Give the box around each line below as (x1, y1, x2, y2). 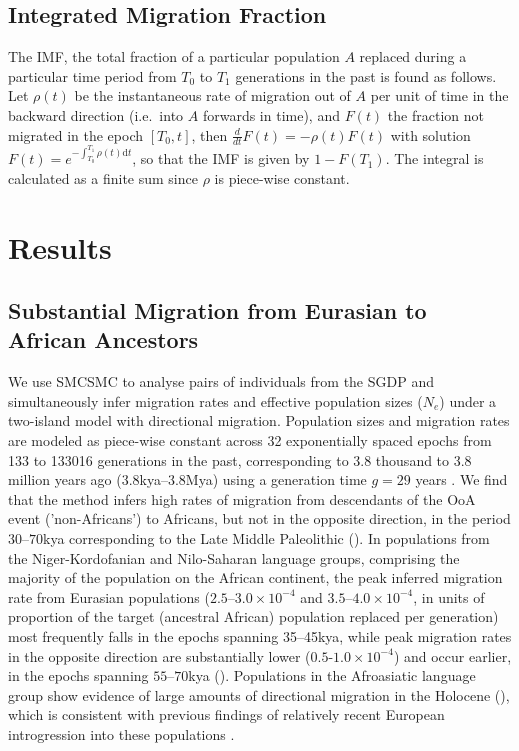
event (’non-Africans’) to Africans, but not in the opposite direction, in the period (8, 508, 511, 529)
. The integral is (385, 148, 484, 169)
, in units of (413, 586, 485, 607)
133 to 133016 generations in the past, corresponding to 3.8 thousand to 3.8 (8, 449, 472, 470)
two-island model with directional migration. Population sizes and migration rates (8, 410, 510, 431)
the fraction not (387, 104, 484, 125)
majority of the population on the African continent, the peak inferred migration (8, 567, 503, 588)
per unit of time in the (370, 85, 509, 106)
